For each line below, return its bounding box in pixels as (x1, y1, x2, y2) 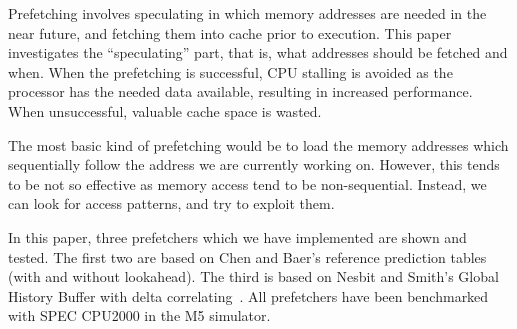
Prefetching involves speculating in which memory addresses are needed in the (8, 3, 487, 23)
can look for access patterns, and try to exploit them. (8, 193, 335, 214)
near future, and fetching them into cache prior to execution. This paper (8, 22, 452, 43)
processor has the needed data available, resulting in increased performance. (8, 81, 473, 102)
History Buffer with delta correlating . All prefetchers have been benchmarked (8, 285, 489, 306)
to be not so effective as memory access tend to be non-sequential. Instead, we (8, 173, 487, 194)
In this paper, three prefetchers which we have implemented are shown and (8, 226, 467, 247)
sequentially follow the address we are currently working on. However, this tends (8, 154, 500, 175)
